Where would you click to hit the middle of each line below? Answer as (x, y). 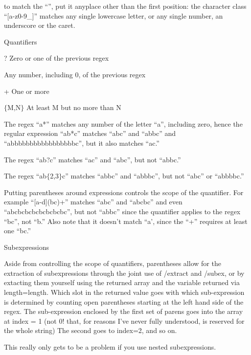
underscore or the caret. (40, 25)
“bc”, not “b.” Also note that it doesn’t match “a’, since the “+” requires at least (126, 221)
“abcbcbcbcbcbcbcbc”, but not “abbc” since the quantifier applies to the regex (122, 211)
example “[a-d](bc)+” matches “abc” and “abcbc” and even (93, 202)
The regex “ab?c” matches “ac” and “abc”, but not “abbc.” (92, 159)
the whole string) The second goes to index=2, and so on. (91, 330)
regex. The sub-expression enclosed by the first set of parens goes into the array (124, 311)
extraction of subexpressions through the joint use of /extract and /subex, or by (124, 273)
